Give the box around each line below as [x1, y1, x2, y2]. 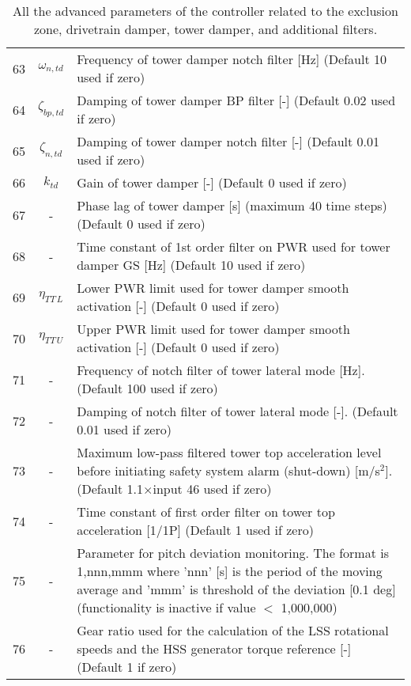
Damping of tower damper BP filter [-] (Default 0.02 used [77, 91, 396, 109]
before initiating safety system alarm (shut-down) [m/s [77, 461, 380, 479]
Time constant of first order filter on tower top [77, 502, 335, 521]
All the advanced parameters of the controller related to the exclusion [13, 2, 398, 20]
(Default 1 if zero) [77, 658, 177, 676]
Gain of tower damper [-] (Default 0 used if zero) [77, 173, 347, 191]
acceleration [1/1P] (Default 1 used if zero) [77, 521, 314, 539]
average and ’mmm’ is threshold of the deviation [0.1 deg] [77, 580, 396, 598]
